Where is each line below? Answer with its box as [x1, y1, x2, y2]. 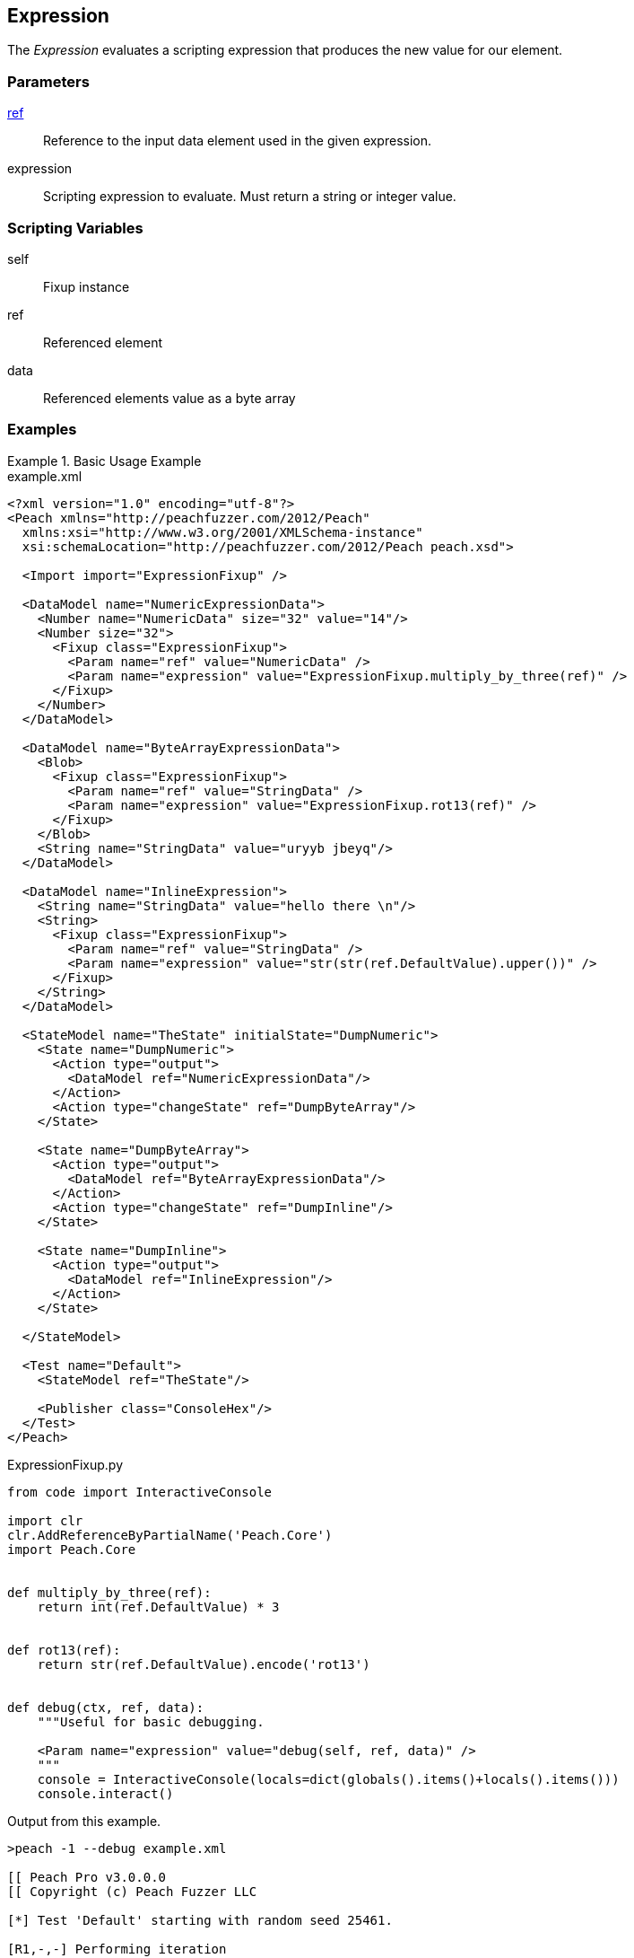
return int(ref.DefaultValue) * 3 [37, 1599, 280, 1614]
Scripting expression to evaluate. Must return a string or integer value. [43, 189, 456, 205]
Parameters [7, 72, 90, 91]
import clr [7, 1513, 83, 1528]
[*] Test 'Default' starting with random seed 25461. [7, 1912, 393, 1927]
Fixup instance [43, 278, 130, 294]
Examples [7, 420, 77, 439]
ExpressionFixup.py [7, 1456, 124, 1472]
